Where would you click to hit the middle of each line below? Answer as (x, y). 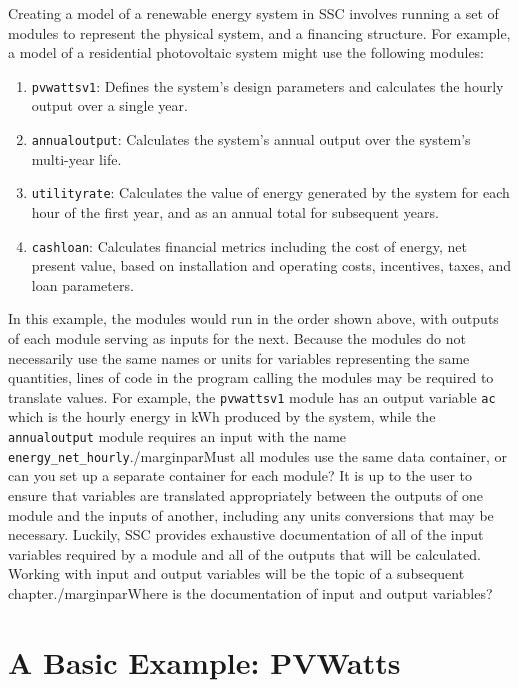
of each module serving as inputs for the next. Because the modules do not (237, 337)
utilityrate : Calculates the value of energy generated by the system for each (270, 192)
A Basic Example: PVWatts (204, 661)
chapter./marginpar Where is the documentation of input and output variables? (250, 592)
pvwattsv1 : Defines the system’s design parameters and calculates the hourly (267, 85)
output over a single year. (109, 105)
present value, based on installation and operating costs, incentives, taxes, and (271, 265)
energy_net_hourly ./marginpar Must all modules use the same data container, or (258, 455)
